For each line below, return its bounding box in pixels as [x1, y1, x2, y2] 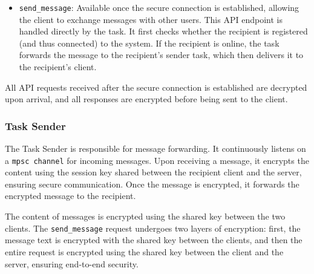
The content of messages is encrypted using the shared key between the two [5, 210, 286, 223]
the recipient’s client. [19, 60, 97, 73]
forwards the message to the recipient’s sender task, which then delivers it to [19, 48, 304, 61]
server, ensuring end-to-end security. [5, 257, 139, 270]
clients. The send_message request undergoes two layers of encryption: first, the [5, 221, 301, 234]
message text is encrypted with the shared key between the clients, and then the [5, 233, 303, 246]
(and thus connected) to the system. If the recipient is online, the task [19, 36, 280, 49]
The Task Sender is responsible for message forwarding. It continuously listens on [5, 142, 306, 155]
